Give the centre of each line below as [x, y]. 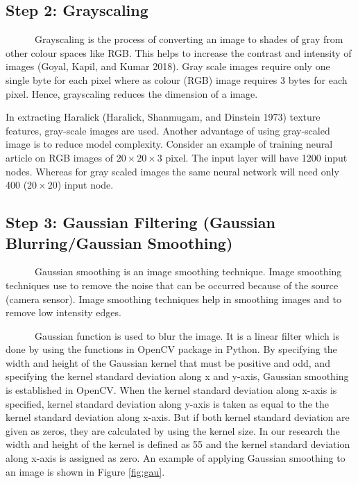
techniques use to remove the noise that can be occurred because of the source [172, 285]
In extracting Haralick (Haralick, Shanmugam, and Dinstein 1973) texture [163, 117]
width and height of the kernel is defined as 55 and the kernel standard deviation [178, 444]
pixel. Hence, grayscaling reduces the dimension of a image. [132, 93]
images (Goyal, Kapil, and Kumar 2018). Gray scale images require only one [168, 66]
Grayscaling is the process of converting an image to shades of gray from [189, 39]
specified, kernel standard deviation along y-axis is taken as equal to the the [167, 403]
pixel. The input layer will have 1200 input [256, 157]
